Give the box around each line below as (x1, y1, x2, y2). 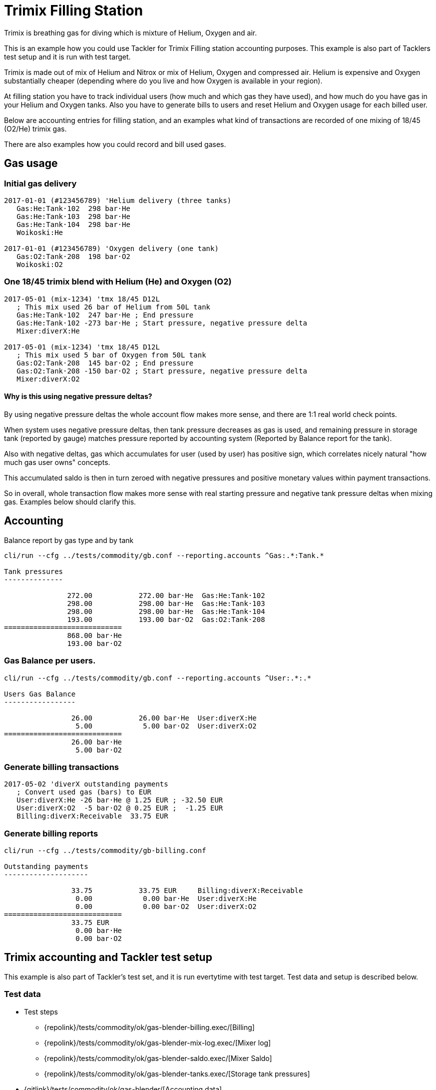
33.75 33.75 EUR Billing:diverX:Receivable (71, 886, 303, 895)
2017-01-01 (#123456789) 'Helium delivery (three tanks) (4, 196, 232, 204)
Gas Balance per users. (4, 655, 96, 666)
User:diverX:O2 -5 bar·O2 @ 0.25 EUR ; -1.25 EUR (16, 804, 223, 812)
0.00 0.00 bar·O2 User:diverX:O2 (75, 902, 257, 911)
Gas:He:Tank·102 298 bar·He (16, 204, 130, 212)
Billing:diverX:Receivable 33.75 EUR (16, 812, 168, 820)
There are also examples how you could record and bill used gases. (4, 139, 226, 148)
